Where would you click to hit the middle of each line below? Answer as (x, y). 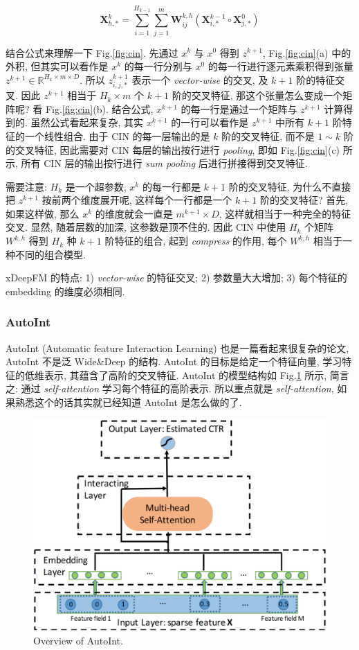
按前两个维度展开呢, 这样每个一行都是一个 (137, 200)
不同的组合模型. (50, 254)
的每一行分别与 (158, 66)
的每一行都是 (171, 186)
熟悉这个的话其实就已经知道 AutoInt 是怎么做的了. (128, 402)
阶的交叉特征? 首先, (304, 200)
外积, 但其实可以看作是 (57, 66)
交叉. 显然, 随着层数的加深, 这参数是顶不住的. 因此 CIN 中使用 (146, 227)
